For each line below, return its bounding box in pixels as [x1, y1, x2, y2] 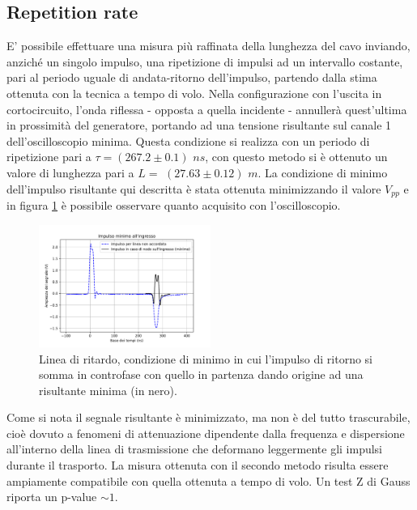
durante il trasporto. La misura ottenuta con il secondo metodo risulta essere [6, 457, 389, 474]
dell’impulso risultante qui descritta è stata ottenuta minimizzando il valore [6, 180, 381, 197]
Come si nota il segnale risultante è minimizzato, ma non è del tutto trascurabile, [6, 409, 411, 426]
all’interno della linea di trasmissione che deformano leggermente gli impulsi [6, 440, 383, 457]
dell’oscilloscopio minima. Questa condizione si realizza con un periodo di [6, 132, 370, 149]
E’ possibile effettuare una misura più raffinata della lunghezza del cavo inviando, [6, 37, 411, 54]
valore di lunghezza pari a [6, 164, 134, 181]
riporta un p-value [6, 488, 97, 505]
